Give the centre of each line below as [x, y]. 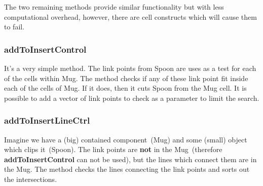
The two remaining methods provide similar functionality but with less [114, 7]
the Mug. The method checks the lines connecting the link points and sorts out [127, 169]
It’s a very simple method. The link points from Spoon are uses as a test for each [130, 68]
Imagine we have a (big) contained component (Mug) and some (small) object [126, 139]
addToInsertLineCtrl [47, 120]
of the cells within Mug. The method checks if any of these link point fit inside [126, 78]
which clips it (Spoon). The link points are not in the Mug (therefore [113, 149]
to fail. [14, 27]
